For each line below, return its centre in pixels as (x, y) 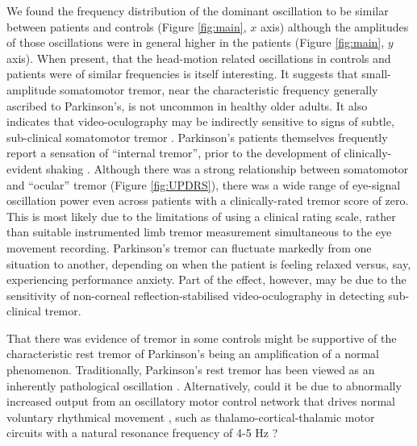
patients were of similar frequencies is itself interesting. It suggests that (182, 74)
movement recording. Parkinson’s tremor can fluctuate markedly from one (189, 247)
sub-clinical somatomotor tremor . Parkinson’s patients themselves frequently (197, 137)
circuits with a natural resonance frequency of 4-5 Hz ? (142, 433)
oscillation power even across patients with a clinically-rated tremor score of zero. (208, 200)
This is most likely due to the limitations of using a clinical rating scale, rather (201, 216)
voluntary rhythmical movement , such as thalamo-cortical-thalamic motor (191, 417)
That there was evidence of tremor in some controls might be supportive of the (202, 338)
